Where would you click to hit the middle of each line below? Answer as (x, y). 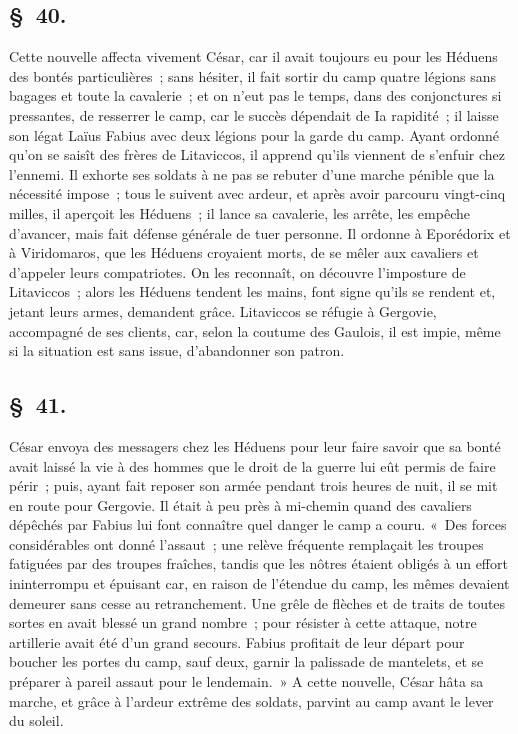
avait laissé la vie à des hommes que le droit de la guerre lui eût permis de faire (252, 465)
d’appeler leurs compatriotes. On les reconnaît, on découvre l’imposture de (237, 271)
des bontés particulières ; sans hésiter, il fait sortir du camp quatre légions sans (253, 75)
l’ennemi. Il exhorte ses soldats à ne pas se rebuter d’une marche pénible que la (252, 173)
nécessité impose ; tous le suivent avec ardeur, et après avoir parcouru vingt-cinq (257, 193)
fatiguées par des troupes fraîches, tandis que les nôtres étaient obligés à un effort (258, 563)
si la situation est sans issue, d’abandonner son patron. (177, 350)
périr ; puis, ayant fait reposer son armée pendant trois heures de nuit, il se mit (253, 485)
